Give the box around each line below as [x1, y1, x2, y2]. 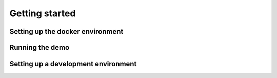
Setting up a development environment [9, 60, 137, 68]
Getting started [9, 8, 76, 19]
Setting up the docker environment [9, 27, 124, 36]
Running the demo [9, 43, 70, 52]
